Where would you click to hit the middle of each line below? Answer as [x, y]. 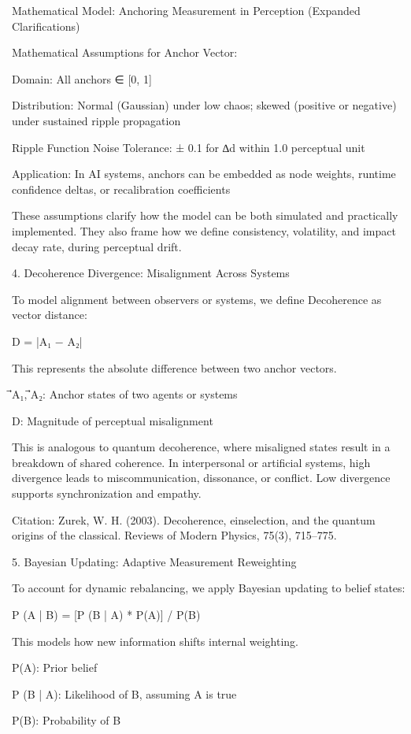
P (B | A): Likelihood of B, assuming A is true [124, 693]
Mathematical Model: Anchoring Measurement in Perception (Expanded [186, 10]
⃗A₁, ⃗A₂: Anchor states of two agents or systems [125, 394]
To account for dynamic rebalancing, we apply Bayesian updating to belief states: [209, 588]
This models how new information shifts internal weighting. [156, 641]
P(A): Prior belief [55, 667]
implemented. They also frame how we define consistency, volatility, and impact [204, 230]
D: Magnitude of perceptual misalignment [113, 420]
